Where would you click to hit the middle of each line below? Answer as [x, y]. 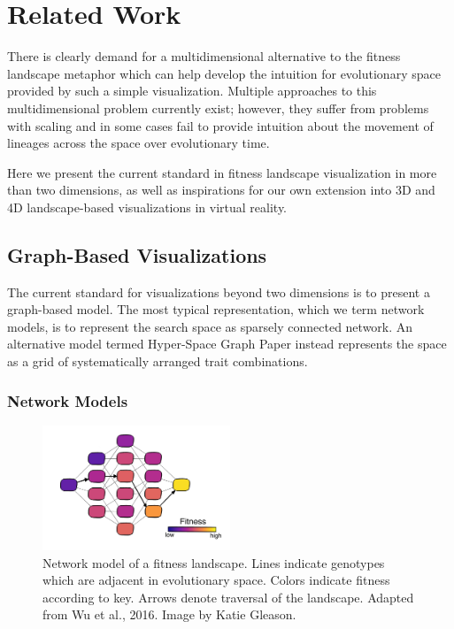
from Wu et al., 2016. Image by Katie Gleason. [169, 614]
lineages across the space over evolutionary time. [139, 143]
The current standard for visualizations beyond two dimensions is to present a [219, 291]
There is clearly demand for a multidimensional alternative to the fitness [204, 56]
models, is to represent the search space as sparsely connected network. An [210, 326]
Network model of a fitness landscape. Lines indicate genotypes [214, 562]
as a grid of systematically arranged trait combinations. [158, 361]
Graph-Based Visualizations [137, 254]
